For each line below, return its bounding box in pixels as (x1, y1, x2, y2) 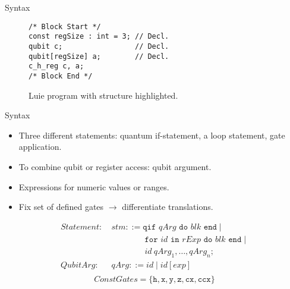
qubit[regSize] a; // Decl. (29, 52, 169, 61)
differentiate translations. (122, 200, 213, 213)
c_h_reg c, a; (29, 62, 84, 71)
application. (18, 140, 62, 153)
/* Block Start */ (29, 22, 101, 31)
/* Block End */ (29, 71, 93, 80)
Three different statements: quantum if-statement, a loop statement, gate (18, 128, 285, 141)
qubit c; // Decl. (29, 42, 169, 51)
